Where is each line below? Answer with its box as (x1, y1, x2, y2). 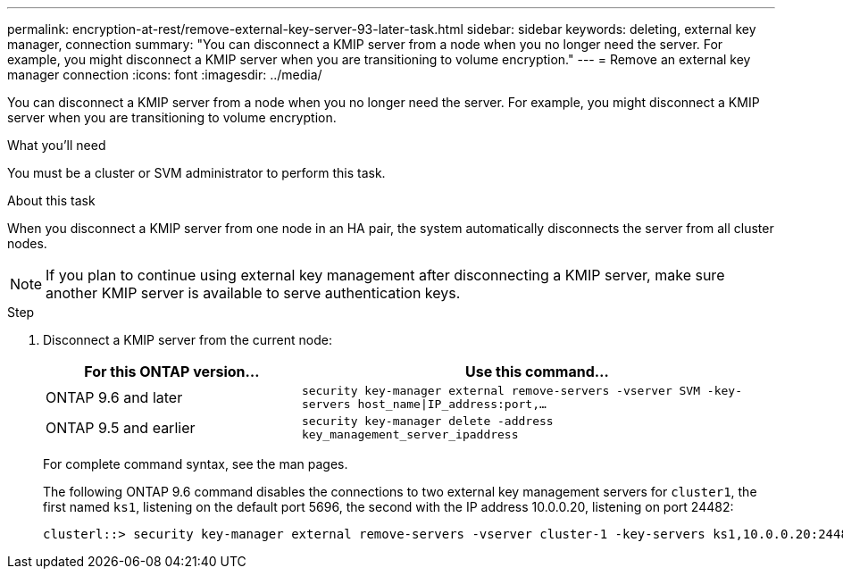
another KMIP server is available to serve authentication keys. (46, 284, 461, 302)
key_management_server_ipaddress (301, 428, 519, 441)
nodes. (7, 236, 47, 251)
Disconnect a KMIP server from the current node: (43, 332, 332, 347)
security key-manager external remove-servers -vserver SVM (301, 384, 701, 397)
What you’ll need (7, 138, 106, 153)
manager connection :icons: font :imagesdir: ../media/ (7, 67, 322, 82)
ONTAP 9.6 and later (46, 388, 183, 406)
